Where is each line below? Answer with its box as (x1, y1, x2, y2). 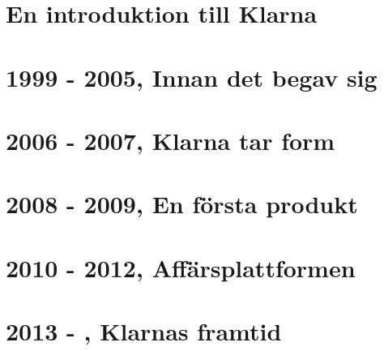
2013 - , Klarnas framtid (6, 315, 282, 348)
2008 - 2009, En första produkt (6, 187, 358, 220)
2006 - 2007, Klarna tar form (6, 123, 335, 156)
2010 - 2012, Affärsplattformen (6, 250, 356, 284)
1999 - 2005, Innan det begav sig (6, 60, 378, 93)
